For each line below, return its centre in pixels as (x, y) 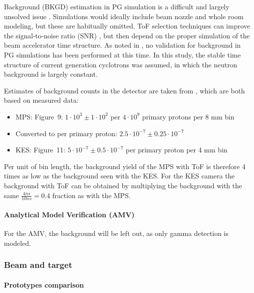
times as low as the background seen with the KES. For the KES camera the (119, 176)
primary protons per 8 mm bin (188, 116)
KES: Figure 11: (40, 150)
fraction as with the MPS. (91, 195)
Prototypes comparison (44, 284)
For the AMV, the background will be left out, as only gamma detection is (116, 233)
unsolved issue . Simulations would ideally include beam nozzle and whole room (124, 16)
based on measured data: (41, 100)
